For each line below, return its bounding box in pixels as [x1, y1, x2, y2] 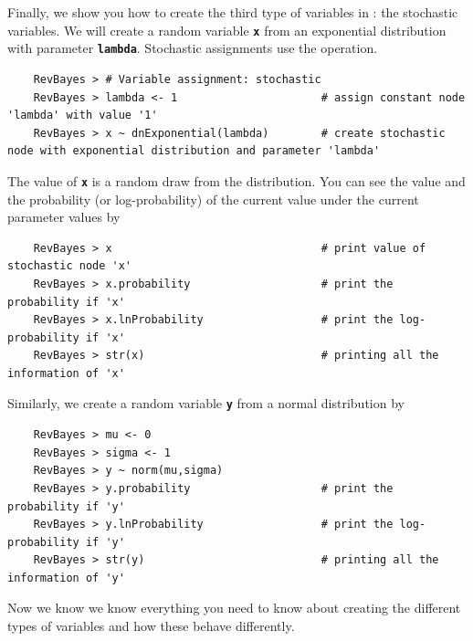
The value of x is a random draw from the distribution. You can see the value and [7, 171, 466, 190]
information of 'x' [7, 366, 125, 380]
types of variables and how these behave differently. [7, 616, 295, 636]
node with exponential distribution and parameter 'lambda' [7, 144, 381, 158]
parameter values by [7, 207, 121, 226]
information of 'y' [7, 571, 125, 584]
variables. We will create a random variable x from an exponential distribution [7, 20, 447, 39]
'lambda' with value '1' [7, 109, 158, 122]
